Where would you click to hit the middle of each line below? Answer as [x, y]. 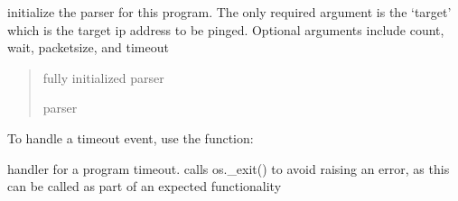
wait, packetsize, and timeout [88, 47]
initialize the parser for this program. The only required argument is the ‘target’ [229, 12]
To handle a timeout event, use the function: [131, 137]
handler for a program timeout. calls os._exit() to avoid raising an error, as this [229, 168]
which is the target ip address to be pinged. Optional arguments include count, [226, 29]
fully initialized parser [103, 77]
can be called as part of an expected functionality [145, 186]
